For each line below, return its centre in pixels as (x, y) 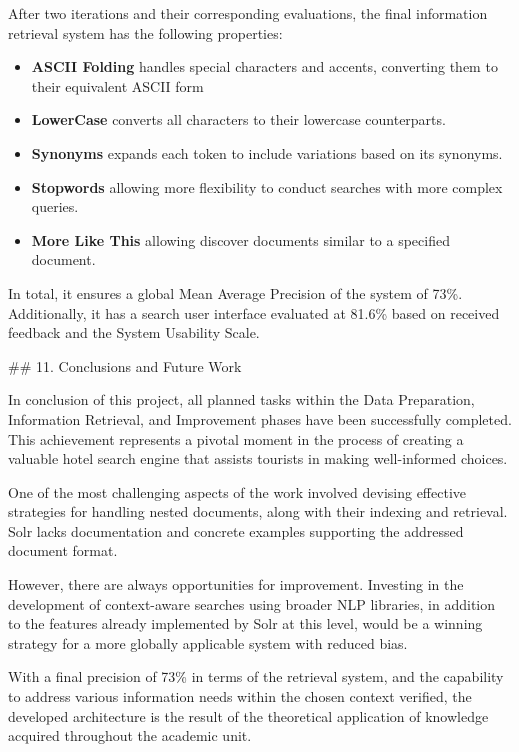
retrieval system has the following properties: (145, 32)
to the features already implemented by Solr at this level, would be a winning (245, 623)
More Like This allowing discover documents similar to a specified (240, 239)
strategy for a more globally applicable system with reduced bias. (208, 642)
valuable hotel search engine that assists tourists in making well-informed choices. (258, 458)
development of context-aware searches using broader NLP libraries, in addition (252, 603)
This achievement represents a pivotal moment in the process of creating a (236, 438)
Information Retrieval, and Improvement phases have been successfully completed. (260, 418)
